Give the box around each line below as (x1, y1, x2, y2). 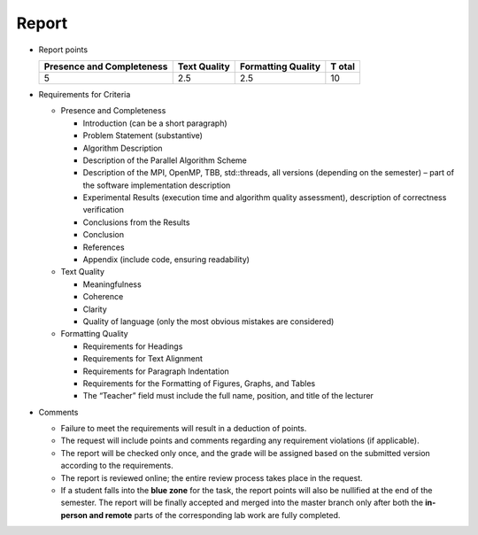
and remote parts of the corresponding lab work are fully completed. (89, 509, 341, 520)
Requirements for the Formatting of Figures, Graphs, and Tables (82, 377, 316, 389)
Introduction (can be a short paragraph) (82, 118, 227, 128)
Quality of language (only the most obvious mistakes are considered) (82, 315, 335, 327)
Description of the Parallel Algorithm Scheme (82, 155, 248, 166)
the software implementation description (82, 180, 231, 190)
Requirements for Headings (82, 341, 183, 352)
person (60, 509, 89, 520)
